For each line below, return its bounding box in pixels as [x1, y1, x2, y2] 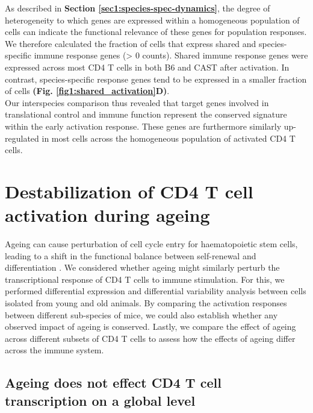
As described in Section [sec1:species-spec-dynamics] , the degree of [5, 2, 270, 14]
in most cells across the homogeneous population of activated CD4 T [42, 131, 296, 144]
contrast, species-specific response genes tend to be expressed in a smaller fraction [5, 72, 307, 85]
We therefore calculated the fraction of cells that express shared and [5, 37, 256, 49]
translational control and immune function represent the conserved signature [5, 108, 287, 121]
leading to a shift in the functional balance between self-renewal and [5, 249, 256, 262]
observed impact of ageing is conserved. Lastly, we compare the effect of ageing [5, 320, 296, 333]
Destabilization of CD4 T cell [5, 178, 253, 203]
